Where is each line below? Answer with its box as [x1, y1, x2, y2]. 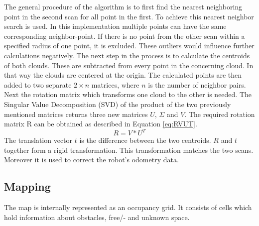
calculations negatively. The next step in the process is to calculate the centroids [4, 50, 250, 60]
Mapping [4, 179, 51, 194]
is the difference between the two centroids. [79, 135, 211, 145]
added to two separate [4, 79, 72, 90]
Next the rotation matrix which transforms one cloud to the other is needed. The [4, 89, 252, 100]
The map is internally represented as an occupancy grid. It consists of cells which [4, 202, 252, 213]
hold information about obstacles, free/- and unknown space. [4, 212, 190, 222]
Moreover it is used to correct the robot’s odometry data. [4, 154, 179, 165]
